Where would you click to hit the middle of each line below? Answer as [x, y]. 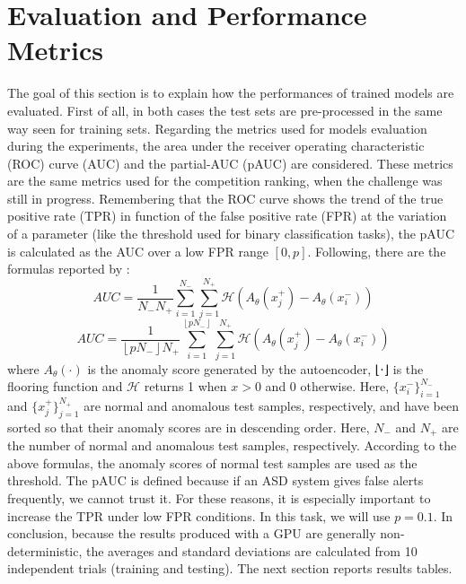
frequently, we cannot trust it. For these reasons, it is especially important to [219, 497]
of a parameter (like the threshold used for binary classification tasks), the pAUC [231, 234]
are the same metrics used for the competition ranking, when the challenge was [225, 181]
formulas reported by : [69, 269]
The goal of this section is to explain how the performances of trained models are [231, 93]
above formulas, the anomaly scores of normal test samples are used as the [212, 462]
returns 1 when [185, 386]
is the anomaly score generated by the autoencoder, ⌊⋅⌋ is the [255, 368]
